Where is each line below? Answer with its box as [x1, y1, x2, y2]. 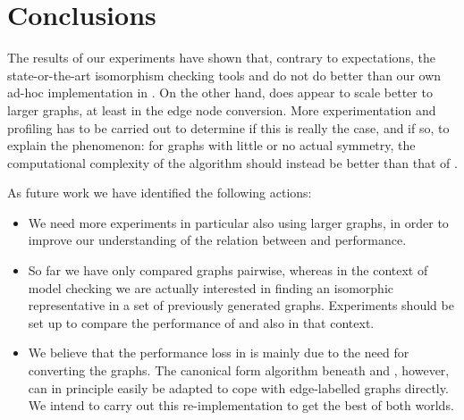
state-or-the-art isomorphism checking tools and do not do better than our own [7, 65, 442, 84]
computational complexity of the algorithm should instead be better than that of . [7, 153, 458, 172]
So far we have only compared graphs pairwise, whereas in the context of [28, 261, 428, 280]
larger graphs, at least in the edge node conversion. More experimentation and [7, 100, 436, 119]
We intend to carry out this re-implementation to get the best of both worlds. [28, 396, 454, 415]
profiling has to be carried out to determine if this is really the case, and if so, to [7, 118, 450, 137]
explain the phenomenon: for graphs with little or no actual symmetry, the [7, 136, 416, 155]
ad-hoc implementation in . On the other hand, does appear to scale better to [7, 83, 433, 102]
